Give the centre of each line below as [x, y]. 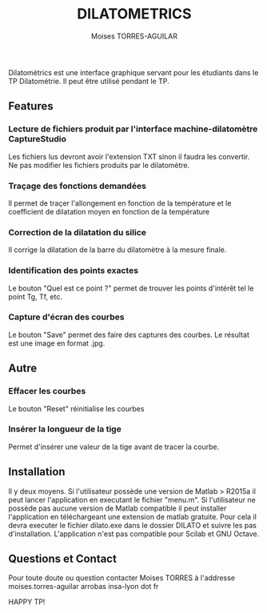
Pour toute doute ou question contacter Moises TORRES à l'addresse [122, 578]
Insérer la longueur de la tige [65, 429]
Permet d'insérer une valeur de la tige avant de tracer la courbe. [114, 447]
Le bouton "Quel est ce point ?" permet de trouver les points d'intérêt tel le [131, 288]
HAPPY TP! [27, 602]
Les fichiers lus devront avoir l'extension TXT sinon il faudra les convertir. [129, 156]
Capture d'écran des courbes [66, 317]
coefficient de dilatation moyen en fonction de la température [109, 211]
